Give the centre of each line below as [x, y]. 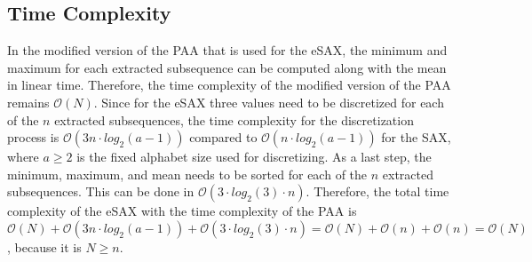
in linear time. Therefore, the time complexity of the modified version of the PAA [229, 85]
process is [33, 137]
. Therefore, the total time [377, 191]
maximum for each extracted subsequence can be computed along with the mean [227, 67]
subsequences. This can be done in [101, 191]
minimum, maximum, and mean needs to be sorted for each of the [187, 174]
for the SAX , [416, 137]
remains [28, 102]
